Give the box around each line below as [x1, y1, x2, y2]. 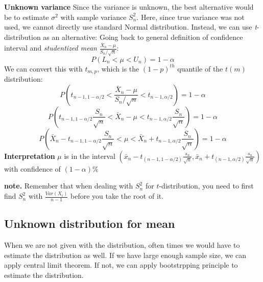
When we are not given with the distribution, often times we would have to [4, 240, 240, 250]
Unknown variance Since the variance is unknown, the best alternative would [4, 2, 254, 12]
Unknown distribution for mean [4, 216, 175, 231]
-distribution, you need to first [159, 180, 254, 191]
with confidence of [4, 163, 61, 174]
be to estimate [4, 11, 49, 22]
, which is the [97, 63, 139, 74]
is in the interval [64, 150, 115, 161]
